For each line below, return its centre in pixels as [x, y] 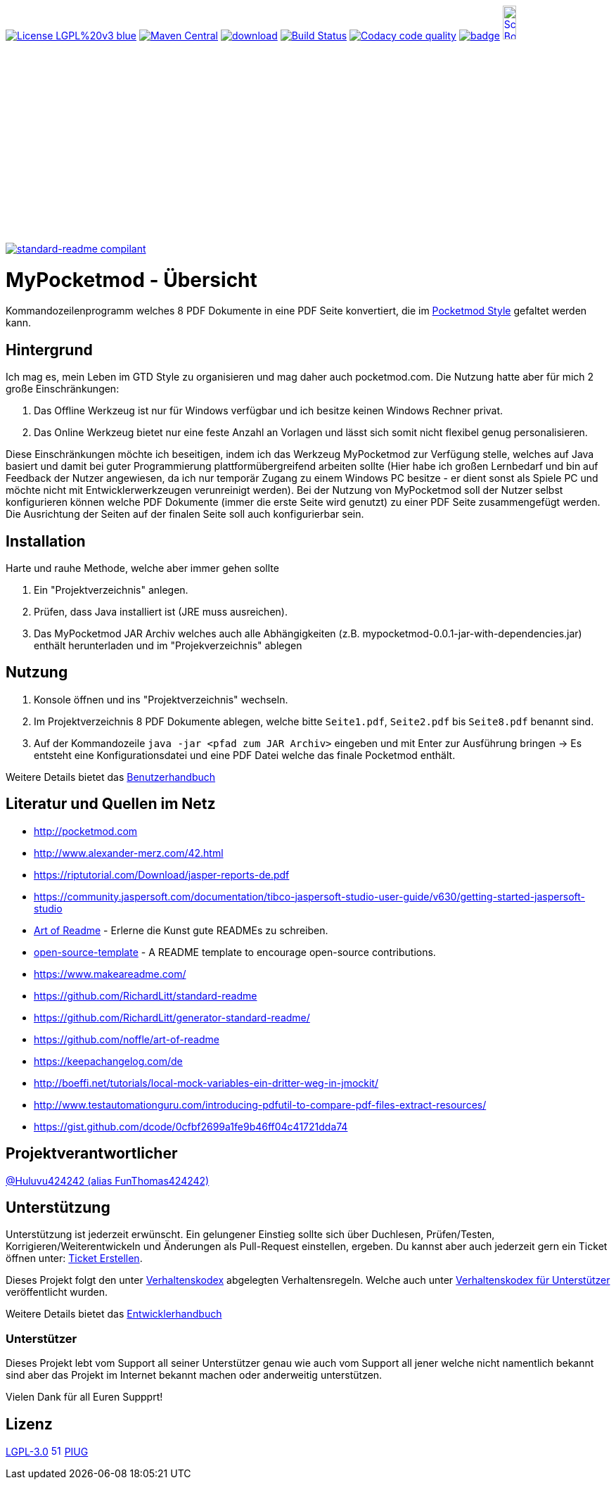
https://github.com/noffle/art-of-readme [127, 1039]
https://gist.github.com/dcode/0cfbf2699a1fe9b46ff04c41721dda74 [191, 1126]
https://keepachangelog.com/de [108, 1061]
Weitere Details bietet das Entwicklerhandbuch [114, 1314]
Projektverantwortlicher [92, 1154]
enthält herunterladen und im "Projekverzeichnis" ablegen [168, 645]
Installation [46, 541]
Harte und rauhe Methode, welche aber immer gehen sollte [142, 568]
